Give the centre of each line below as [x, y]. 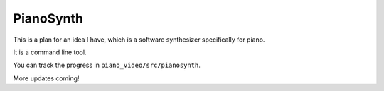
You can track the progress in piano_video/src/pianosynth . [107, 65]
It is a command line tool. [50, 52]
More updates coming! [46, 78]
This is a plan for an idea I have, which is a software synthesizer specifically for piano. [139, 40]
